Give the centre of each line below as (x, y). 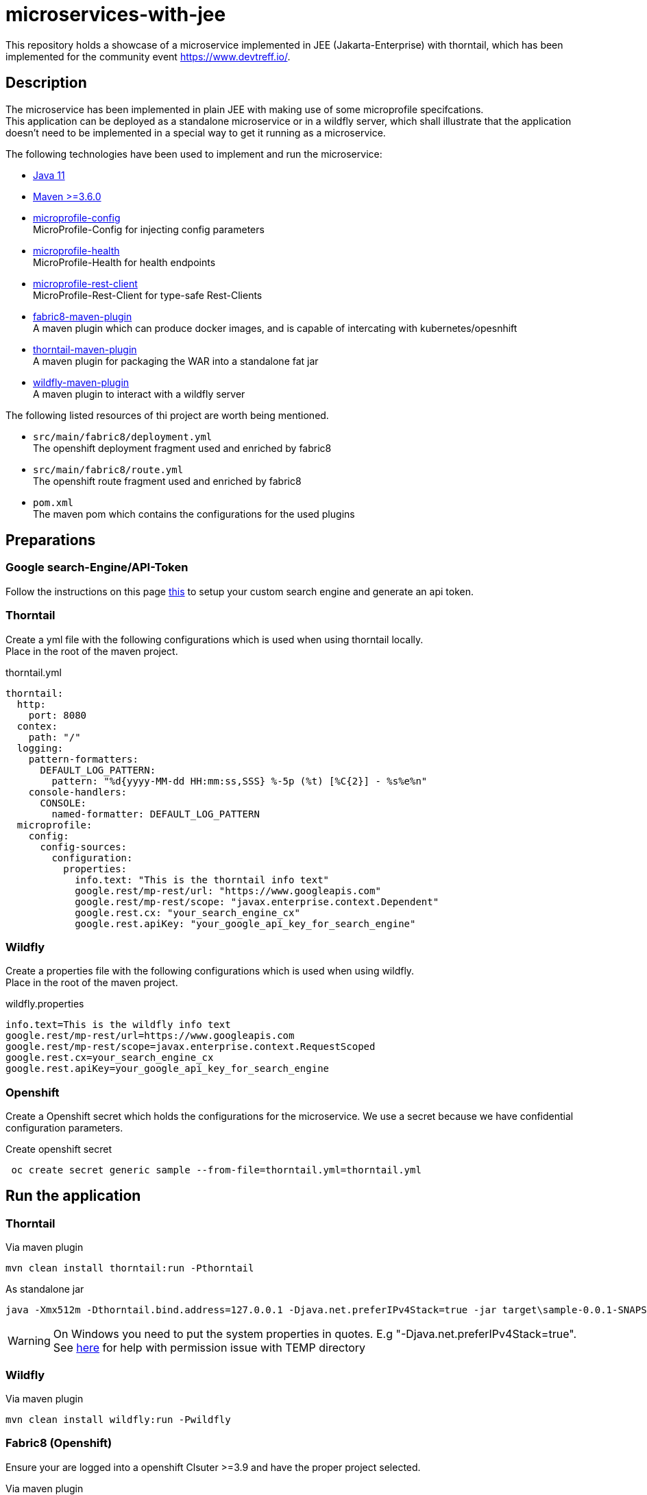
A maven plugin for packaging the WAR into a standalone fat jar (176, 361)
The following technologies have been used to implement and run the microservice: (194, 154)
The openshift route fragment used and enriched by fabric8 (167, 481)
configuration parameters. (64, 1128)
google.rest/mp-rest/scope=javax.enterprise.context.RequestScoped (191, 1047)
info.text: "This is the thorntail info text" (202, 880)
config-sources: (84, 847)
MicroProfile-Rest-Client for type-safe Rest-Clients (148, 295)
